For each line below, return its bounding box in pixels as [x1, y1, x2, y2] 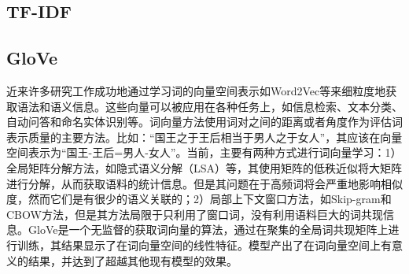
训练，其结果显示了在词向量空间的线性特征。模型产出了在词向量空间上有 [17, 236, 392, 253]
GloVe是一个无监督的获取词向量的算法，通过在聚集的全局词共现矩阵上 [28, 221, 389, 238]
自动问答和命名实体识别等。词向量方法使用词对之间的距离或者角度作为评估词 [6, 113, 403, 130]
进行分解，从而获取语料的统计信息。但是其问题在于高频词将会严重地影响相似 [6, 175, 403, 191]
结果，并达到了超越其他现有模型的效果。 [28, 252, 238, 268]
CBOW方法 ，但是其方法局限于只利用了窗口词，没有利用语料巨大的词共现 [6, 205, 383, 222]
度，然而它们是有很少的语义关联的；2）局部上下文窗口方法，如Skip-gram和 [6, 191, 392, 207]
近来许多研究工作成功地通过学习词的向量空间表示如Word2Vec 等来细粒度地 [6, 82, 386, 98]
